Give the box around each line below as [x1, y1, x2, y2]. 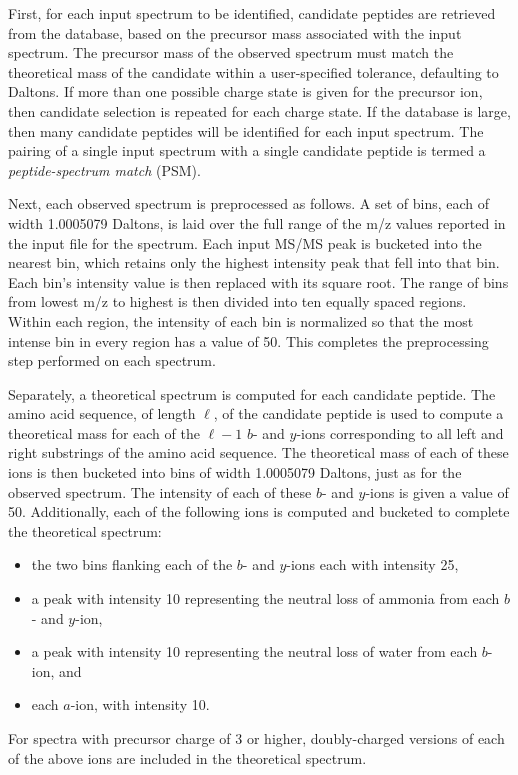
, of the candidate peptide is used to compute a [213, 403, 504, 424]
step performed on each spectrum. [8, 350, 216, 371]
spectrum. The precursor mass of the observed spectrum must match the [8, 42, 454, 63]
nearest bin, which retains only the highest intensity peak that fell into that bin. [8, 252, 500, 273]
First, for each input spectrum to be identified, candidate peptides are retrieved [8, 3, 496, 23]
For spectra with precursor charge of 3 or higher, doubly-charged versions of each [8, 728, 505, 748]
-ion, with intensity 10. [70, 694, 210, 715]
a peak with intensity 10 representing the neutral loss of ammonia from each [31, 588, 500, 609]
